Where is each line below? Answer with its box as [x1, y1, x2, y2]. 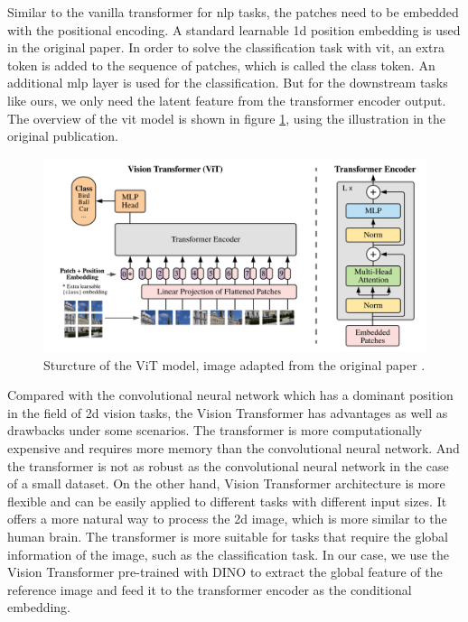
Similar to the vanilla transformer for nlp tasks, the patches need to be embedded [7, 3, 459, 21]
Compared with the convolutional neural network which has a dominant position [7, 385, 454, 404]
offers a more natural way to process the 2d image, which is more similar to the [7, 509, 447, 528]
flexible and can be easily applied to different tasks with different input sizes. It [7, 491, 447, 510]
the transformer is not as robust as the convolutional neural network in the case [7, 456, 449, 475]
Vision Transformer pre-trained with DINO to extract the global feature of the [7, 562, 443, 581]
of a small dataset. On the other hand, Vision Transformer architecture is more [7, 474, 445, 493]
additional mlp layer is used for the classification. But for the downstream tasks [7, 73, 448, 92]
